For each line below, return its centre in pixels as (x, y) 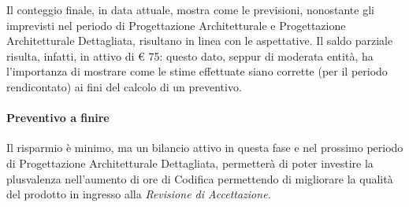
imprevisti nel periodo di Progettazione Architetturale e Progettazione (176, 25)
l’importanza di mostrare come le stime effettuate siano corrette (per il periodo (197, 71)
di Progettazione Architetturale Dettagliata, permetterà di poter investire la (190, 163)
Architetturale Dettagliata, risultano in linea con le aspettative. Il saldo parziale (200, 41)
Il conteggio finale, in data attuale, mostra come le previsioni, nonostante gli (190, 9)
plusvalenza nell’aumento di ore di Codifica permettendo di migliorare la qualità (200, 178)
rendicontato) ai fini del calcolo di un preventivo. (124, 86)
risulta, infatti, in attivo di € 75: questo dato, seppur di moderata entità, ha (190, 55)
